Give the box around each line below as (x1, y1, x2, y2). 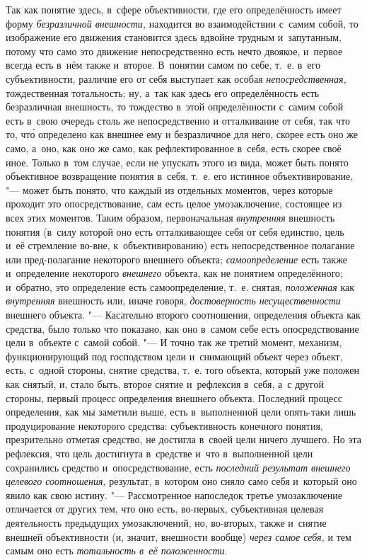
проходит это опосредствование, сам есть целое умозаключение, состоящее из (6, 196, 342, 211)
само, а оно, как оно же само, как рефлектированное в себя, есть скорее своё (6, 140, 342, 155)
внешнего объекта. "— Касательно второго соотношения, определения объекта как (6, 307, 361, 322)
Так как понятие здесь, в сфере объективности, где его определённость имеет (6, 2, 342, 16)
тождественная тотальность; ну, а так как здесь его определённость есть (6, 85, 320, 100)
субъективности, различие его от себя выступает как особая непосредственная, (6, 71, 346, 86)
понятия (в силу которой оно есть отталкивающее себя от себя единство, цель (6, 224, 344, 239)
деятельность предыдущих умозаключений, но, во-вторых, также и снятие (6, 515, 327, 530)
